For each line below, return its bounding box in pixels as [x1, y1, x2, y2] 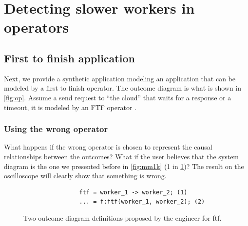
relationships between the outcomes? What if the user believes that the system [4, 151, 239, 161]
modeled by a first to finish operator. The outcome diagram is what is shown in [4, 83, 242, 93]
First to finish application [4, 50, 135, 65]
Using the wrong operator [4, 123, 108, 135]
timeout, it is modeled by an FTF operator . [4, 102, 137, 112]
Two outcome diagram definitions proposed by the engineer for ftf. [23, 212, 222, 223]
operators [4, 17, 69, 37]
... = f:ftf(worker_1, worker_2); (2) [79, 198, 205, 206]
